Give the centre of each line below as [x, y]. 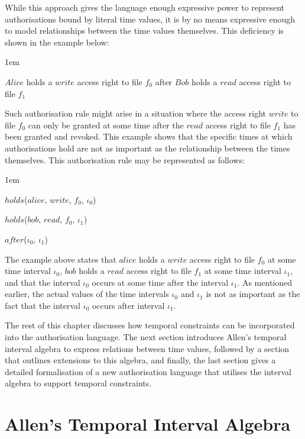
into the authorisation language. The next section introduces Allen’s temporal [146, 337]
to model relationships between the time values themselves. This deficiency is [144, 30]
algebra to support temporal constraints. [78, 383]
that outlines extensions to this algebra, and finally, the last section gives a [140, 360]
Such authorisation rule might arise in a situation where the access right [135, 113]
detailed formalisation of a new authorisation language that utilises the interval [148, 371]
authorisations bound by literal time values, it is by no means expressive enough [150, 19]
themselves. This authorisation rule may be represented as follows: [125, 159]
